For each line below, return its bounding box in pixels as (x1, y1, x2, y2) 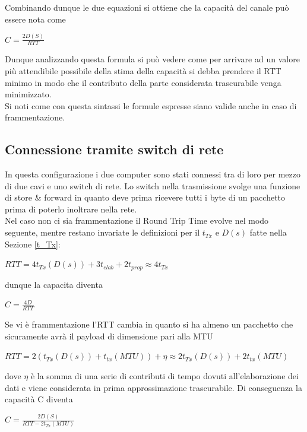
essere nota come (5, 12, 66, 25)
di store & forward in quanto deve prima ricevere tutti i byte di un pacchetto (5, 191, 286, 204)
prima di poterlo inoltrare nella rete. (5, 202, 137, 215)
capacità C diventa (5, 393, 73, 405)
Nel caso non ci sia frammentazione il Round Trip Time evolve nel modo (5, 214, 269, 227)
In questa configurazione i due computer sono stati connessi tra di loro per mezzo (5, 168, 300, 180)
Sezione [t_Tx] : (5, 237, 61, 250)
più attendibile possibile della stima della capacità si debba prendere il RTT (5, 64, 281, 77)
